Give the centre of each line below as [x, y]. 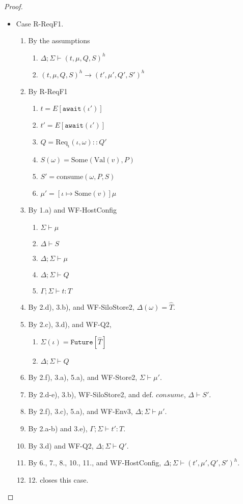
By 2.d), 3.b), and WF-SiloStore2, [81, 306]
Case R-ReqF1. [40, 23]
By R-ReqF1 [48, 91]
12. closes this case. [58, 479]
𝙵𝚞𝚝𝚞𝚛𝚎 [82, 343]
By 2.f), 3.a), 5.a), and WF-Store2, [83, 377]
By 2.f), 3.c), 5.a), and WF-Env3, [80, 411]
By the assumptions [59, 40]
